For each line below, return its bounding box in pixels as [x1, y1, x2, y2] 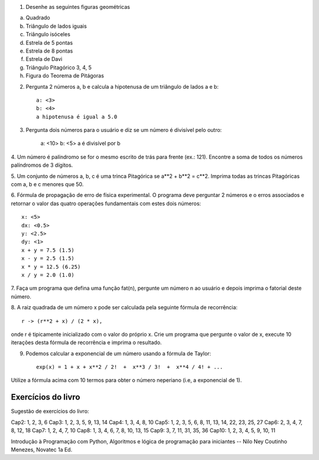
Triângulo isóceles [25, 31, 71, 38]
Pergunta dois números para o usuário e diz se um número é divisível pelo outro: [25, 127, 222, 134]
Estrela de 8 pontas [25, 47, 73, 54]
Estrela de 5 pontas [25, 39, 73, 46]
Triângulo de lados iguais [25, 22, 87, 30]
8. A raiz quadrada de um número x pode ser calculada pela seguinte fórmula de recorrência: [11, 304, 238, 311]
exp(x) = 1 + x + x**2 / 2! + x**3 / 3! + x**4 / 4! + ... [36, 364, 223, 371]
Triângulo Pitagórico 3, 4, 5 [25, 64, 92, 71]
